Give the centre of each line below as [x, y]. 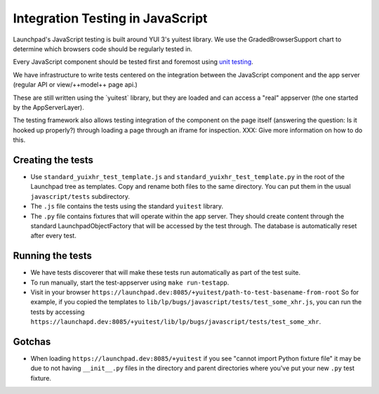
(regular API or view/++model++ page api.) [75, 85]
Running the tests [53, 256]
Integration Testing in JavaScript [110, 18]
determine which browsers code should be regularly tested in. [103, 48]
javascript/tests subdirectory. [80, 196]
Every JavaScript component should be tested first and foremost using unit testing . [133, 62]
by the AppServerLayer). [48, 107]
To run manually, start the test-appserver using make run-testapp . [130, 282]
